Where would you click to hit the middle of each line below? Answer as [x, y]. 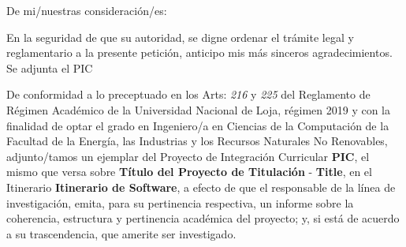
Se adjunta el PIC [50, 67]
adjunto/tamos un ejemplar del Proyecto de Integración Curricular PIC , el [188, 156]
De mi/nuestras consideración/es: [87, 10]
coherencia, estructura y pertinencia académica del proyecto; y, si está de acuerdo [203, 218]
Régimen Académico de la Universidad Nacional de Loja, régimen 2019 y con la [199, 109]
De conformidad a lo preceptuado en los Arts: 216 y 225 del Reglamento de [188, 94]
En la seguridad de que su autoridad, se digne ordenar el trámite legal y [180, 37]
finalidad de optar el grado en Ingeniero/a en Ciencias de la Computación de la [198, 125]
